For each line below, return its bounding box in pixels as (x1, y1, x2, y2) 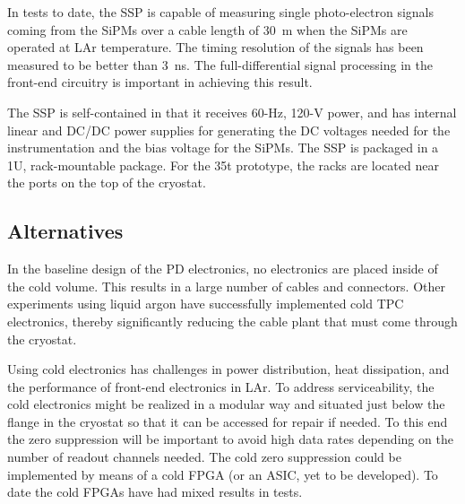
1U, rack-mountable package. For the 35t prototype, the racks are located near (7, 155, 439, 174)
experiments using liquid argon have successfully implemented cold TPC (7, 294, 404, 313)
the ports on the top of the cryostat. (7, 173, 206, 192)
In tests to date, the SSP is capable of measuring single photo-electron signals (7, 3, 435, 21)
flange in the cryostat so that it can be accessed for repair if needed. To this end (7, 412, 448, 430)
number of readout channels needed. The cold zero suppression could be (7, 448, 401, 466)
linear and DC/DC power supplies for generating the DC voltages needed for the (7, 120, 451, 139)
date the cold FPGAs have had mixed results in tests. (7, 482, 303, 501)
